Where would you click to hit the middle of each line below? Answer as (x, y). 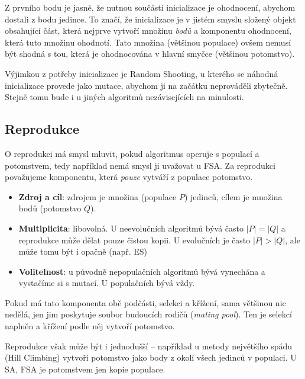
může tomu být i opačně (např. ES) (83, 251)
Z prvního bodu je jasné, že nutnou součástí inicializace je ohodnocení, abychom (150, 7)
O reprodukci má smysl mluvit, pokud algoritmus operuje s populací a (132, 153)
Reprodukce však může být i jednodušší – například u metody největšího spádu (149, 346)
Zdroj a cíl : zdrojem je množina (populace (98, 196)
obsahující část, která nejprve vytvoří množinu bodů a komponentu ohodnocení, (148, 30)
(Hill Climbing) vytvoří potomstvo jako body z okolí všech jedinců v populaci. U (151, 357)
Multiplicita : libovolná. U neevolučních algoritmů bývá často (131, 228)
